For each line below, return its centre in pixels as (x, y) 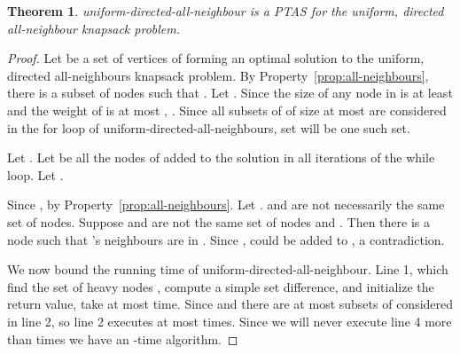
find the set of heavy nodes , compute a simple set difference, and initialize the (221, 286)
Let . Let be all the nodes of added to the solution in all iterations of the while (221, 157)
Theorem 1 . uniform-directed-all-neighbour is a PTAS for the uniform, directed (226, 11)
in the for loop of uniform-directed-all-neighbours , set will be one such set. (209, 127)
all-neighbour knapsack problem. (94, 28)
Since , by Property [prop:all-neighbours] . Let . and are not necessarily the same (226, 205)
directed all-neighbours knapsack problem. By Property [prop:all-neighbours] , (218, 75)
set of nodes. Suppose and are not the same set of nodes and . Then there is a (218, 221)
